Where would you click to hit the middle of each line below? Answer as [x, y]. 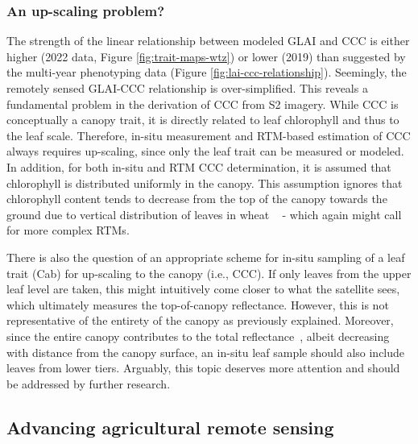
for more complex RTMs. [68, 230]
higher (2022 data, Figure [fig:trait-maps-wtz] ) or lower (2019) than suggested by [206, 56]
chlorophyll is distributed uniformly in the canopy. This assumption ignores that [205, 183]
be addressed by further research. [89, 383]
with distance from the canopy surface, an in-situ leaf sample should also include [206, 352]
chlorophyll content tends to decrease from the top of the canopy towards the [197, 199]
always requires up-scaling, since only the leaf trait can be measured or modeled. [205, 151]
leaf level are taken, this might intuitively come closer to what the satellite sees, [203, 289]
